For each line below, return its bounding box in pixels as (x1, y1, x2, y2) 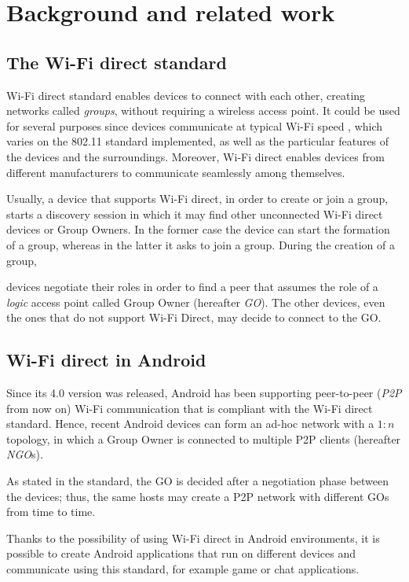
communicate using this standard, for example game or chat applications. (6, 561, 360, 577)
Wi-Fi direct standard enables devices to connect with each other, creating (6, 87, 366, 103)
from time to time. (6, 503, 96, 520)
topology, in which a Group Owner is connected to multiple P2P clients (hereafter (6, 430, 401, 447)
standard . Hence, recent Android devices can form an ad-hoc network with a (6, 415, 374, 432)
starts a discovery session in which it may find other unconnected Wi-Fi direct (6, 205, 383, 222)
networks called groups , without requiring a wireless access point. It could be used (6, 102, 400, 119)
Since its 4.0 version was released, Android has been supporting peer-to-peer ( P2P (6, 385, 402, 401)
